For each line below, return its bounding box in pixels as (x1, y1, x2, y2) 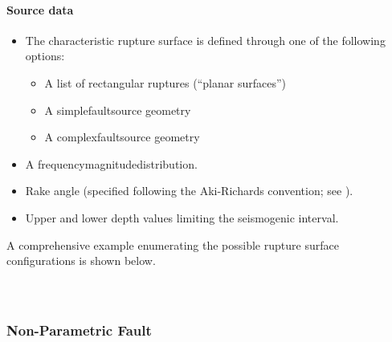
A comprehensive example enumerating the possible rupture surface (6, 236, 339, 253)
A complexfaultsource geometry (44, 128, 200, 145)
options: (25, 47, 65, 64)
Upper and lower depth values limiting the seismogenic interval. (25, 209, 339, 226)
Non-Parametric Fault (6, 320, 152, 340)
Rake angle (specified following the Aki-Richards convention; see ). (25, 182, 353, 199)
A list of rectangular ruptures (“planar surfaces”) (44, 74, 286, 91)
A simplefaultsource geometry (44, 101, 191, 118)
